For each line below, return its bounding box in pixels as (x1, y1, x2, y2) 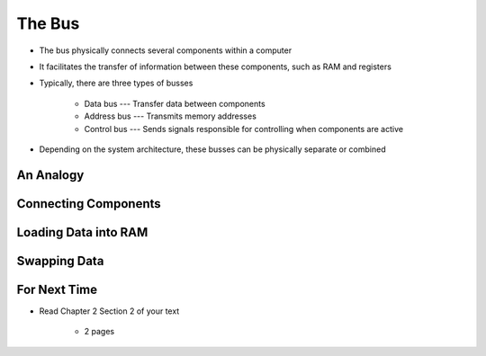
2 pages (84, 326, 115, 337)
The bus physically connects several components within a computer (39, 45, 292, 56)
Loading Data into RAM (16, 225, 148, 240)
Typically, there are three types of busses (39, 77, 193, 89)
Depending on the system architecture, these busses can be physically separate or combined (39, 144, 386, 155)
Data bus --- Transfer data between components (84, 98, 265, 109)
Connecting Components (16, 196, 161, 211)
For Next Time (16, 281, 98, 297)
